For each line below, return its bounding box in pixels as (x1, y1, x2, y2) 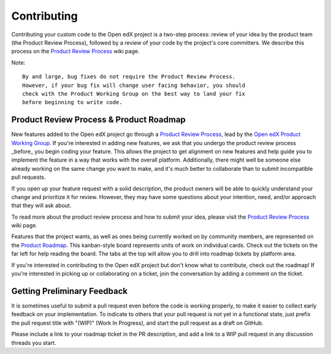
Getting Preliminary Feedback (11, 285, 128, 296)
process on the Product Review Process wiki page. (11, 48, 140, 55)
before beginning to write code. (22, 99, 123, 106)
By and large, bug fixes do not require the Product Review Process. (22, 73, 236, 80)
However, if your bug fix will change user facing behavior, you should (22, 81, 245, 89)
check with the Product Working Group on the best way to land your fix (22, 90, 245, 97)
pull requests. (11, 173, 46, 181)
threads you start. (11, 339, 56, 346)
